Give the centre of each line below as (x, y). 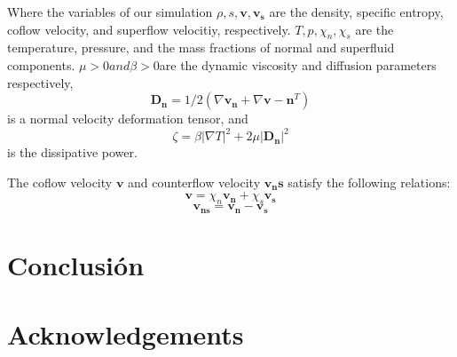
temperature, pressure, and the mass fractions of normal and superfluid (201, 48)
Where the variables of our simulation (110, 12)
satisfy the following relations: (369, 182)
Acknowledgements (126, 334)
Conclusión (76, 264)
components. (41, 64)
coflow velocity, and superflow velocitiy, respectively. (149, 29)
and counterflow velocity (194, 182)
